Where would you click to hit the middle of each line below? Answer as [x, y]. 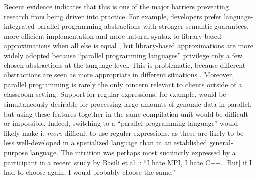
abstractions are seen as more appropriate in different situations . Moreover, [119, 75]
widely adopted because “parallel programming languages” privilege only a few [123, 55]
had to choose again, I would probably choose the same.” [90, 172]
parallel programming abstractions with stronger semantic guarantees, [143, 26]
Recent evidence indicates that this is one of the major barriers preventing [116, 6]
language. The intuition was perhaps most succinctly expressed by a [133, 152]
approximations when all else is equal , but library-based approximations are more [128, 45]
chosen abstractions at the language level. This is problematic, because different [125, 65]
